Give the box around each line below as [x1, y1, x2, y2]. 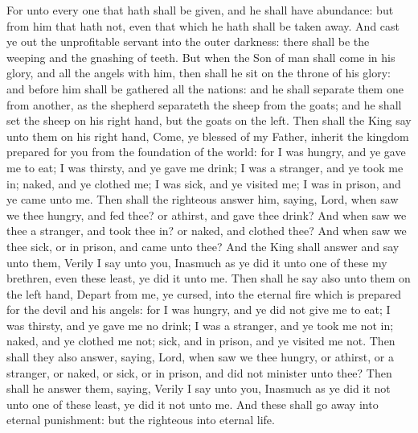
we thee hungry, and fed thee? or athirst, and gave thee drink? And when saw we [6, 206, 407, 223]
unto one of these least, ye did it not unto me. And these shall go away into [6, 395, 379, 412]
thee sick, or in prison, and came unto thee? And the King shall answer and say [6, 237, 400, 254]
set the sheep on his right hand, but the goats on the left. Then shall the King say [6, 112, 412, 129]
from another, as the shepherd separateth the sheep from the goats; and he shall [6, 96, 402, 113]
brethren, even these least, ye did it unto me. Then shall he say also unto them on [6, 270, 411, 287]
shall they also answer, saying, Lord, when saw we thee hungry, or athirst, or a [6, 348, 394, 365]
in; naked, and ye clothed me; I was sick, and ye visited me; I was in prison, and [6, 175, 401, 192]
